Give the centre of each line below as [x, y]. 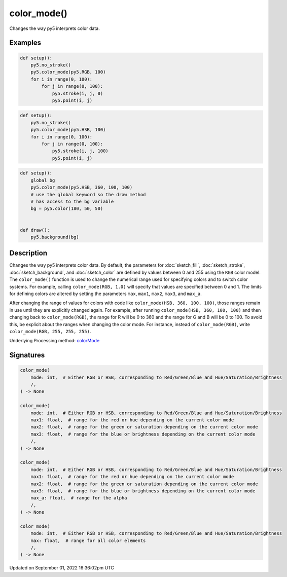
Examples [25, 43]
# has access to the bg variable [72, 201]
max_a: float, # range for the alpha [79, 498]
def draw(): [35, 230]
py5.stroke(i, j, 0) [78, 93]
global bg [43, 180]
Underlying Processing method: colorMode [55, 341]
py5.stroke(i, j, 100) [80, 151]
